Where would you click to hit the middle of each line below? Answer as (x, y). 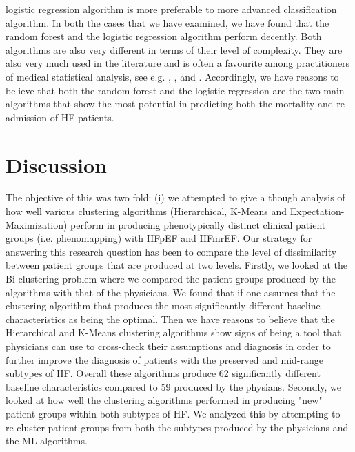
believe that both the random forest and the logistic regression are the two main (175, 90)
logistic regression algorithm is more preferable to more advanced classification (171, 9)
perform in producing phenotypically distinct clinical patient (198, 224)
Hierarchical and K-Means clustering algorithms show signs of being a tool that (173, 332)
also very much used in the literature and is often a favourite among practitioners (178, 63)
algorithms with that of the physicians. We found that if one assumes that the (171, 292)
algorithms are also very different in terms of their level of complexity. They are (174, 49)
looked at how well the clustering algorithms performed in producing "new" (164, 400)
